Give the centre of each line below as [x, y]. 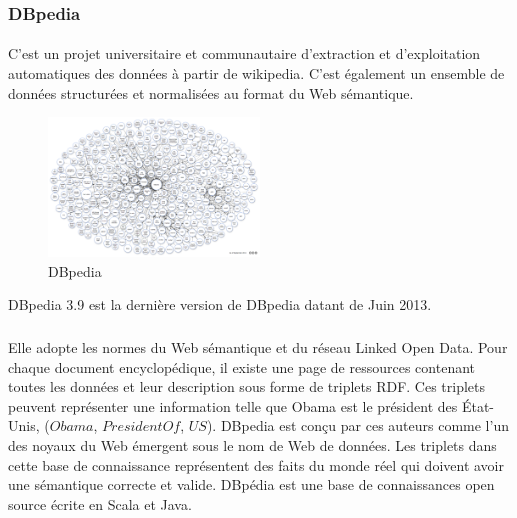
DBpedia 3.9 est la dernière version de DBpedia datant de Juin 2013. [220, 304]
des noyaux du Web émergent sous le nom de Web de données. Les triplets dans [252, 445]
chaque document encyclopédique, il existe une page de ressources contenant [242, 366]
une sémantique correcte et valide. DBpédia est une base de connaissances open [251, 484]
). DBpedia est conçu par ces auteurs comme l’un [357, 425]
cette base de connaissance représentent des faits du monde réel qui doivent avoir [256, 464]
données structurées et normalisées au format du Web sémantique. [211, 92]
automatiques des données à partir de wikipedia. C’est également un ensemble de [256, 73]
